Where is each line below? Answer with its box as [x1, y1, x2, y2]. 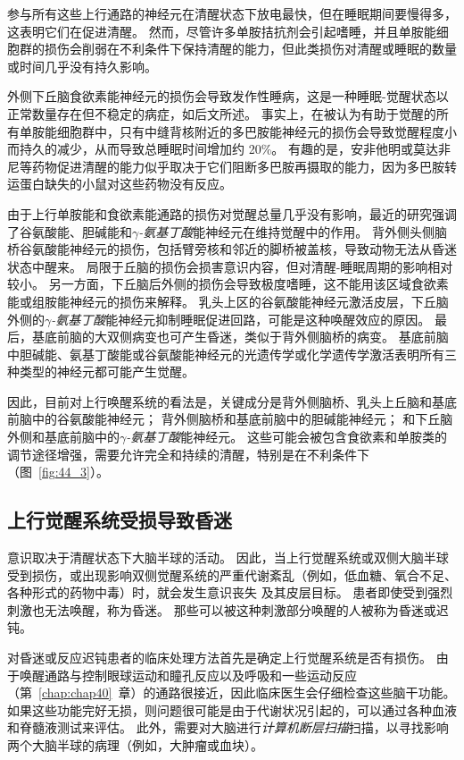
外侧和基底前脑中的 [7, 427, 120, 446]
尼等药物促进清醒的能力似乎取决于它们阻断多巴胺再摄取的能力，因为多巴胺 [7, 156, 444, 175]
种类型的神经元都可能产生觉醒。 [7, 362, 195, 381]
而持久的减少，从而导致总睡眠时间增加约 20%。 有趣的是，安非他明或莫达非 [7, 139, 451, 158]
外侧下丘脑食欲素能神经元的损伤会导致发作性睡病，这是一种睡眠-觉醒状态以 [7, 87, 449, 106]
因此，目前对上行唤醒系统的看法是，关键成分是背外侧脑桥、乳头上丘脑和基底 [7, 392, 457, 410]
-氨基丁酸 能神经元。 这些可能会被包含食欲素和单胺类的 [126, 427, 447, 446]
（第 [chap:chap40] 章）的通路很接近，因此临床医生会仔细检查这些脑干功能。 [7, 683, 456, 702]
